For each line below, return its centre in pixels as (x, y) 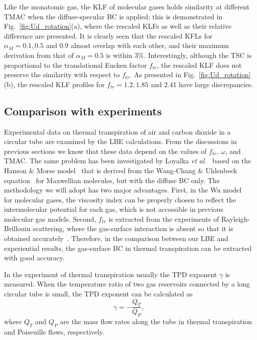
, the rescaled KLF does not (199, 65)
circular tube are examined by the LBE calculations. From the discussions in (121, 141)
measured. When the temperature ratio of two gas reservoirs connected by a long (127, 284)
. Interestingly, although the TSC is (198, 55)
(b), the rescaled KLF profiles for (54, 84)
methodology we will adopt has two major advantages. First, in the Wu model (123, 190)
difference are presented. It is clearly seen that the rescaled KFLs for (108, 35)
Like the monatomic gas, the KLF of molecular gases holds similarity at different (127, 6)
